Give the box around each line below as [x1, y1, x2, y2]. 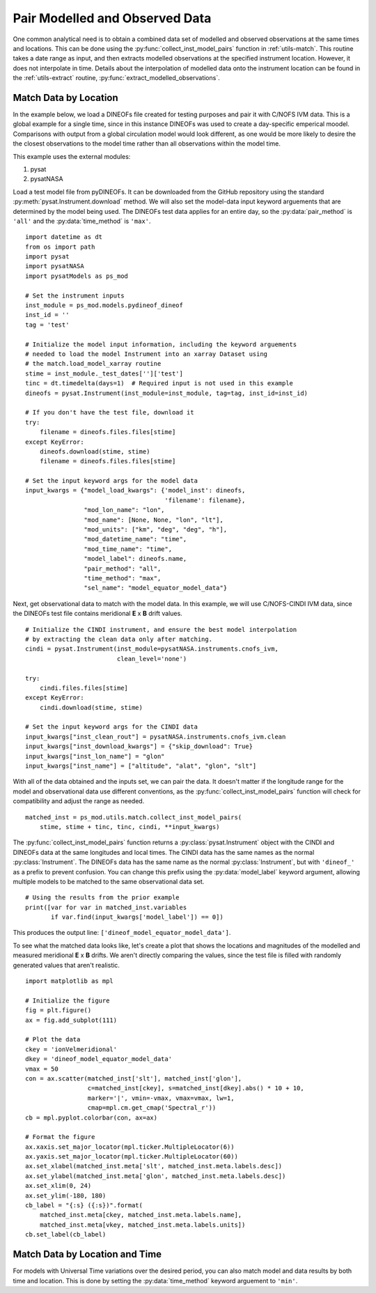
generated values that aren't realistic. [13, 961, 120, 969]
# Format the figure [25, 1133, 95, 1141]
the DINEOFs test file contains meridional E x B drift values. [13, 610, 182, 618]
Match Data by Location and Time [13, 1248, 162, 1260]
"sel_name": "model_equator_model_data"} [84, 584, 228, 592]
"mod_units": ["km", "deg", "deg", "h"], [84, 526, 228, 534]
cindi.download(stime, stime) [39, 704, 143, 711]
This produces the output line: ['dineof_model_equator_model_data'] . [13, 929, 231, 937]
